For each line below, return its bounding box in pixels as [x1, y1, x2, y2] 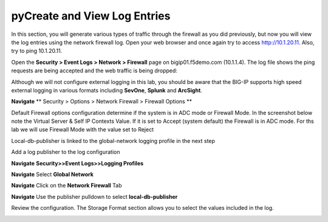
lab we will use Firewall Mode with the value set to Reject [11, 126, 154, 133]
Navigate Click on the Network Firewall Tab [11, 182, 122, 189]
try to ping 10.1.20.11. [11, 47, 63, 55]
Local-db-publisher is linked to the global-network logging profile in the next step [11, 137, 216, 144]
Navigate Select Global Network [11, 171, 94, 178]
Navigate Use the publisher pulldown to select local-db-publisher [11, 193, 178, 200]
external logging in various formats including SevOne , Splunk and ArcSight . [11, 86, 203, 94]
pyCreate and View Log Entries [11, 9, 171, 23]
